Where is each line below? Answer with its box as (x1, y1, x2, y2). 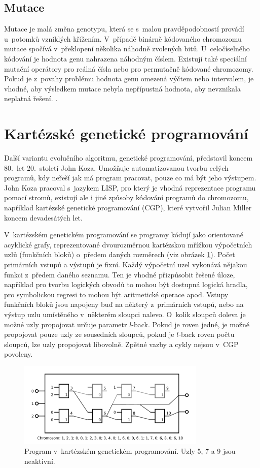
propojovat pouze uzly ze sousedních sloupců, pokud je (4, 329, 174, 339)
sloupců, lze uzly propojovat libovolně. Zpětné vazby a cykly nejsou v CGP (4, 338, 239, 349)
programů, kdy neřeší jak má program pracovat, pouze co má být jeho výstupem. (4, 172, 256, 183)
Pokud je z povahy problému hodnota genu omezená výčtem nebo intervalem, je (4, 73, 254, 84)
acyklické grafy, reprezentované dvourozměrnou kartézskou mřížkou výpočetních (4, 239, 252, 249)
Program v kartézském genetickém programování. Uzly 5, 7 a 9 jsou (24, 445, 236, 456)
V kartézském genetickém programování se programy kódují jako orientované (4, 229, 244, 240)
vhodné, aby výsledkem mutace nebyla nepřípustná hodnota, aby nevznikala (4, 83, 241, 93)
